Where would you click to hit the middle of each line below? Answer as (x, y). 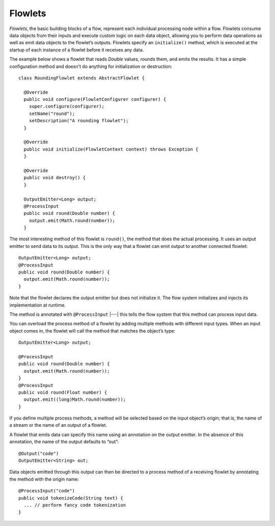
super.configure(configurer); (66, 106)
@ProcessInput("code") (47, 491)
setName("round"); (52, 114)
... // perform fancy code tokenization (75, 505)
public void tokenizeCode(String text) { (71, 498)
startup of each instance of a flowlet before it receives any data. (77, 50)
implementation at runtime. (38, 305)
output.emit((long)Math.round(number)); (75, 399)
